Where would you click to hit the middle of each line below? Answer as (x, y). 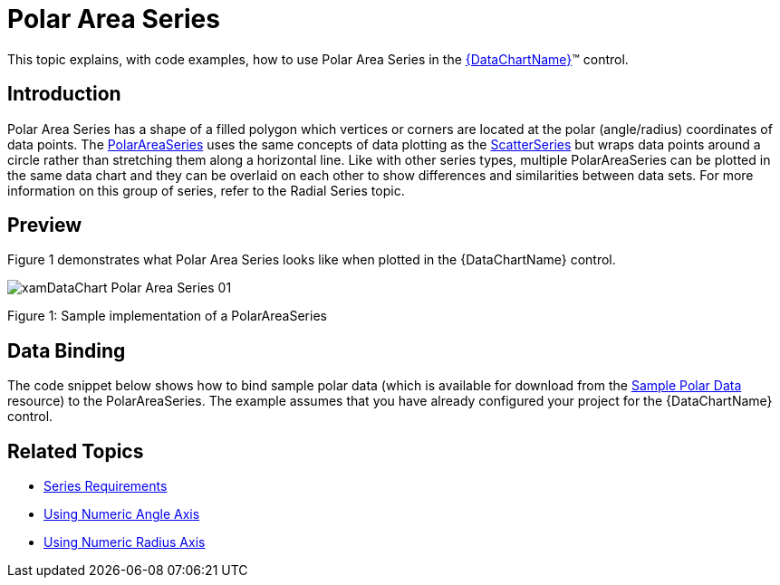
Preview (45, 225)
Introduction (64, 94)
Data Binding (67, 350)
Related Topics (76, 451)
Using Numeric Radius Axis (125, 542)
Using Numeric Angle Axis (122, 514)
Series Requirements (106, 486)
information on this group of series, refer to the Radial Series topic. (206, 190)
